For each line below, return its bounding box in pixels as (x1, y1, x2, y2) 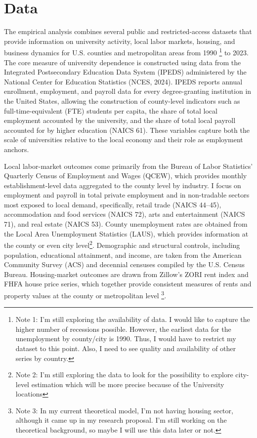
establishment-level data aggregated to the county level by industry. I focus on (4, 180, 241, 190)
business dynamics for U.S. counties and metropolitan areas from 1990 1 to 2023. (4, 46, 249, 57)
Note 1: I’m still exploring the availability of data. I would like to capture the (15, 314, 250, 324)
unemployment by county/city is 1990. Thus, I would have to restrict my (15, 333, 236, 344)
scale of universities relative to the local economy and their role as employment (4, 134, 243, 145)
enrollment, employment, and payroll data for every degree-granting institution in (4, 86, 252, 96)
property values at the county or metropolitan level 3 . (4, 288, 167, 300)
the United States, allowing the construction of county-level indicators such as (4, 95, 240, 106)
